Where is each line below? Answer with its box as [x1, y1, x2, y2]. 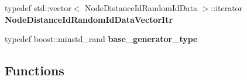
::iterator [211, 2, 243, 13]
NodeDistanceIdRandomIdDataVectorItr [5, 13, 173, 25]
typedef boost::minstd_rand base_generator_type [5, 33, 198, 45]
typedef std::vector [5, 2, 71, 13]
